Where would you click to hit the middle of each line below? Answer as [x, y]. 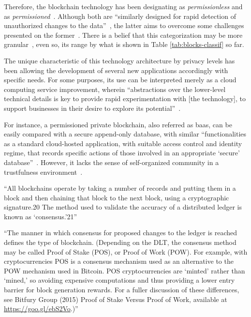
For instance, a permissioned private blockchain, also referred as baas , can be [118, 124]
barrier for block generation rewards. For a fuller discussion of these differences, [122, 290]
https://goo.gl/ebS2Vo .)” [41, 309]
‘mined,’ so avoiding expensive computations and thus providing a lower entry [119, 280]
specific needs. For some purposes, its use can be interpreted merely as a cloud [120, 80]
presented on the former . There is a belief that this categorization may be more [123, 35]
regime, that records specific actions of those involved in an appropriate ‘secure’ [122, 153]
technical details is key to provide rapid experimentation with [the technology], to [125, 98]
